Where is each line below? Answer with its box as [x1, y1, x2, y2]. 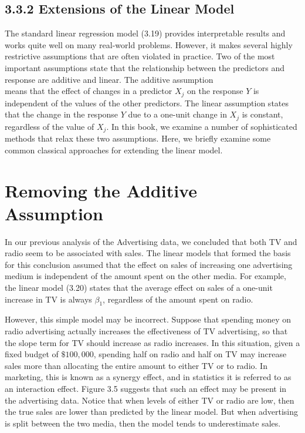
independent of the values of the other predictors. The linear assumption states [5, 96, 289, 109]
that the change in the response [5, 108, 118, 120]
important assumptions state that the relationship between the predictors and [5, 61, 285, 73]
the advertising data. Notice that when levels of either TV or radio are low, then [5, 394, 294, 406]
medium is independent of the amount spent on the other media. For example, [5, 270, 286, 282]
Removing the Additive [5, 178, 197, 202]
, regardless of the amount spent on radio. [103, 293, 253, 305]
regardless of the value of [5, 120, 94, 132]
